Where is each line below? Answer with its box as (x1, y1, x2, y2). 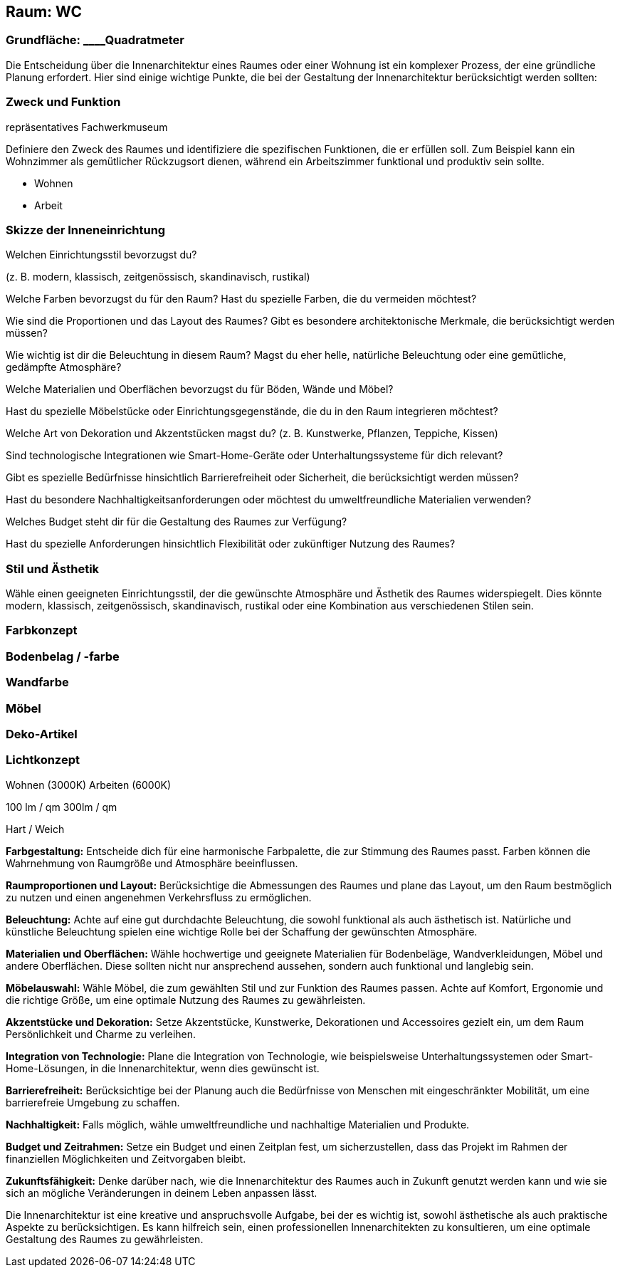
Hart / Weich (6, 822, 65, 835)
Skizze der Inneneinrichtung (6, 222, 166, 237)
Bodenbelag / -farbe (6, 649, 120, 664)
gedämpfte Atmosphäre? (6, 361, 122, 374)
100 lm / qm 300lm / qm (6, 800, 117, 813)
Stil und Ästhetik (6, 561, 100, 576)
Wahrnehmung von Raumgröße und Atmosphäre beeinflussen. (6, 856, 298, 869)
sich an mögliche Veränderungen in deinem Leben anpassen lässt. (6, 1186, 317, 1199)
